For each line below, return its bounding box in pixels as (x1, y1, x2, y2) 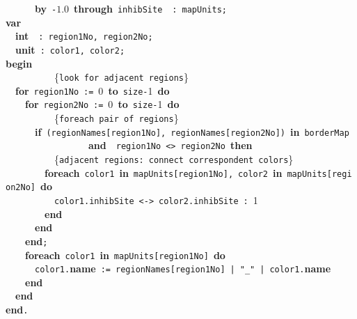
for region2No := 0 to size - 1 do (25, 97, 180, 111)
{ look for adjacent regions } (54, 70, 189, 84)
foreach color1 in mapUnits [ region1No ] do (25, 247, 225, 262)
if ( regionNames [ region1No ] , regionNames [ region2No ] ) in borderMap (35, 124, 349, 139)
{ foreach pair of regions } (54, 111, 179, 125)
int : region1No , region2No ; (15, 29, 153, 43)
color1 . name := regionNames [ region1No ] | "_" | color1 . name (35, 261, 331, 276)
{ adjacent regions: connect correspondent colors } (54, 152, 294, 166)
